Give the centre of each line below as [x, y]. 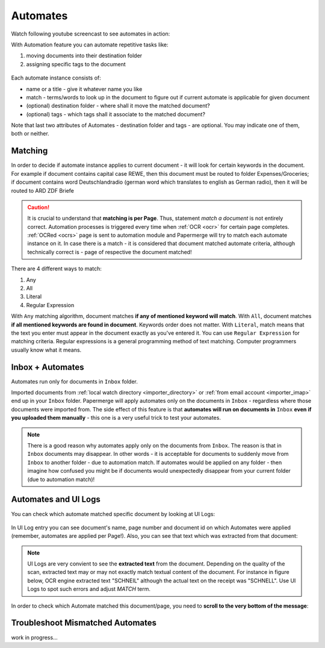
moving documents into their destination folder [84, 56]
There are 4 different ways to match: [57, 269]
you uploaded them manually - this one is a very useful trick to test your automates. [116, 418]
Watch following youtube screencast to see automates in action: [91, 34]
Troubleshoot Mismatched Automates [84, 623]
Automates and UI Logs [56, 500]
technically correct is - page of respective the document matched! [110, 252]
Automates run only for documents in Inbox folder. [75, 381]
